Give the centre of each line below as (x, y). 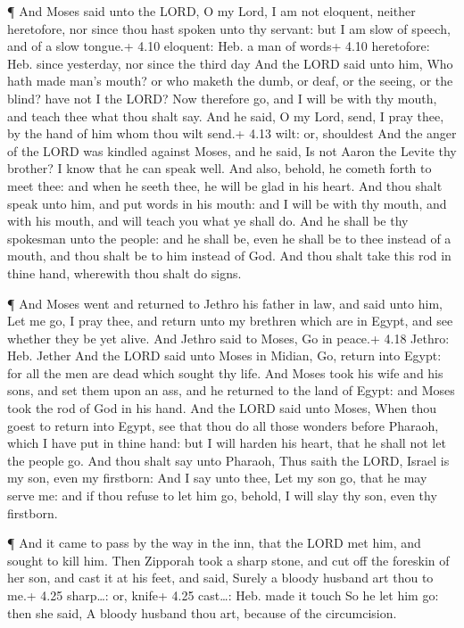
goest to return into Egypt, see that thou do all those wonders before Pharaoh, (223, 425)
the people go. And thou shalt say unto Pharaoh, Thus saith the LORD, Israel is (228, 460)
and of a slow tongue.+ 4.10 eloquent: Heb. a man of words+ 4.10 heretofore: (219, 46)
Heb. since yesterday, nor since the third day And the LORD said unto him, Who (230, 63)
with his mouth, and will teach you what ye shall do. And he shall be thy (208, 221)
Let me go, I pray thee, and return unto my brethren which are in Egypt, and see (230, 321)
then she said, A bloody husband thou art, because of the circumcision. (202, 612)
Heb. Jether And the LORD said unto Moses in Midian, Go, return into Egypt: (224, 355)
